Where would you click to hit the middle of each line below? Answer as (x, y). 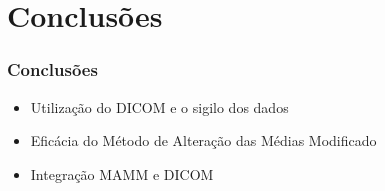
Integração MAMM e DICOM (122, 173)
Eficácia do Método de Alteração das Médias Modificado (203, 140)
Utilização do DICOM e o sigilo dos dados (159, 106)
